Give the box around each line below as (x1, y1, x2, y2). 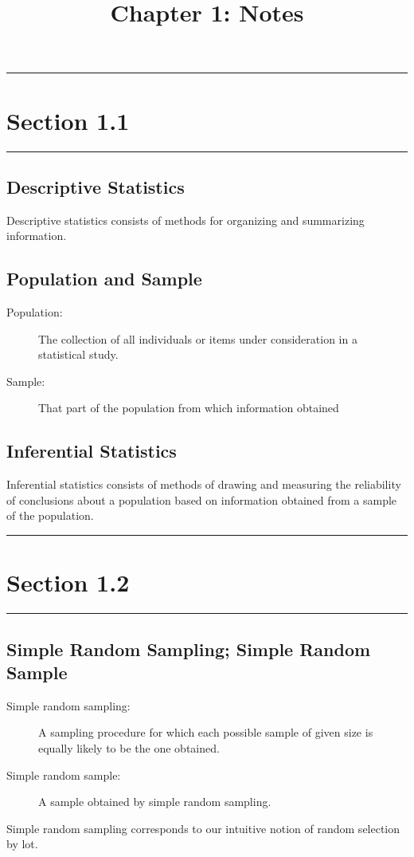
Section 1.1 (6, 104, 130, 136)
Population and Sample (6, 266, 202, 291)
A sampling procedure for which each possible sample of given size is (38, 724, 373, 741)
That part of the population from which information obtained (38, 399, 339, 416)
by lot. (6, 835, 38, 852)
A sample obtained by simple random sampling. (38, 793, 271, 810)
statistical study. (38, 346, 119, 363)
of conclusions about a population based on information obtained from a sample (6, 491, 397, 508)
